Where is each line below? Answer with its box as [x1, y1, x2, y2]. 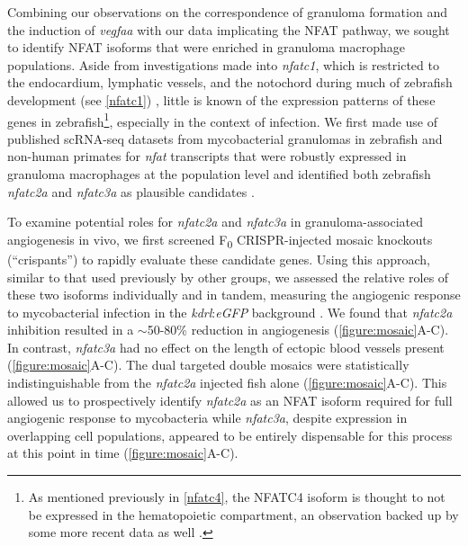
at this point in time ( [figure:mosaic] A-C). [7, 443, 238, 462]
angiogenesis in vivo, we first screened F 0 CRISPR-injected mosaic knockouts [7, 229, 433, 251]
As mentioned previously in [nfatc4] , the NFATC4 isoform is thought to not [28, 488, 445, 506]
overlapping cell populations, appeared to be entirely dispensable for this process [7, 425, 453, 444]
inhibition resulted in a [7, 320, 134, 339]
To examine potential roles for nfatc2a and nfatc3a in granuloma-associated [7, 212, 423, 231]
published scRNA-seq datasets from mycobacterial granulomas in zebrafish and [7, 129, 443, 148]
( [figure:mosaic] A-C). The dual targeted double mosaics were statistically [7, 355, 409, 374]
